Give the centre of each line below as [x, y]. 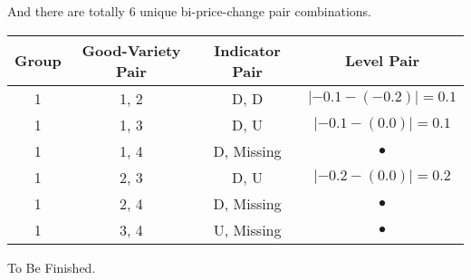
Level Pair [382, 61]
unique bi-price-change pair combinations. [255, 11]
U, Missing [247, 229]
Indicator [247, 50]
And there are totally [66, 11]
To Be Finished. [52, 267]
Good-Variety [131, 50]
